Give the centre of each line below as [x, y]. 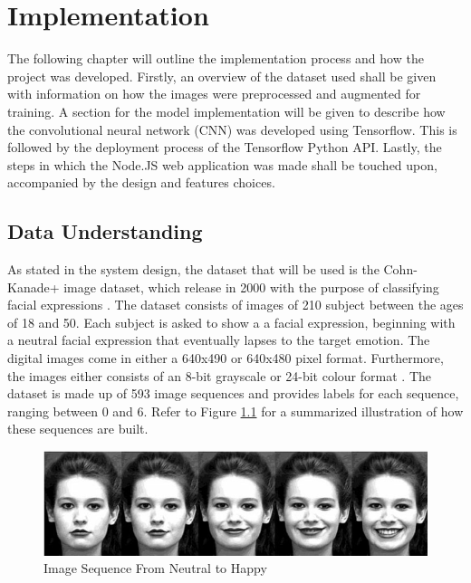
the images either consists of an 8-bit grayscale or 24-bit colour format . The [219, 375]
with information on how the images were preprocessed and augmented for [214, 94]
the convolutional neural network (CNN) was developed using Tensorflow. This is [232, 129]
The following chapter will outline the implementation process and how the [216, 58]
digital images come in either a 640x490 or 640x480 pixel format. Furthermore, [226, 358]
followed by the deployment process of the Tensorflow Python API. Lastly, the [225, 147]
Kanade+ [34, 287]
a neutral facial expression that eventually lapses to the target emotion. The [219, 340]
